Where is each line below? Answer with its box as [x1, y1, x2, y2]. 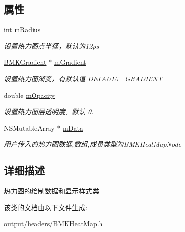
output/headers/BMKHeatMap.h [4, 218, 103, 229]
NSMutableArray [4, 122, 55, 133]
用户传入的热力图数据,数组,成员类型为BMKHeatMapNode [4, 139, 182, 149]
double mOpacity [4, 90, 55, 100]
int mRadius [4, 24, 41, 35]
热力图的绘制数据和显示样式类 [4, 186, 99, 196]
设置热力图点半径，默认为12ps [4, 40, 99, 51]
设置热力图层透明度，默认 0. [4, 106, 94, 116]
